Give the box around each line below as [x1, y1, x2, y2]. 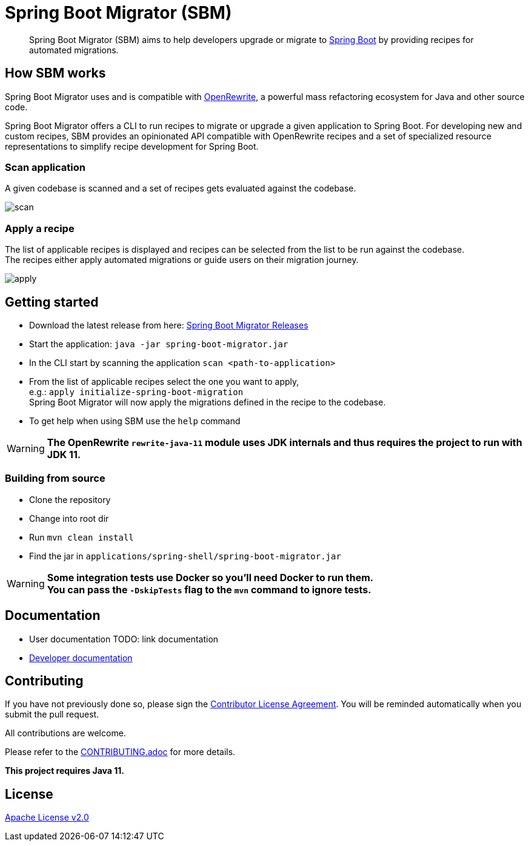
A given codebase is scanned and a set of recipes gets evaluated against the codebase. [5, 183, 356, 194]
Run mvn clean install [29, 531, 134, 542]
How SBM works [5, 65, 106, 81]
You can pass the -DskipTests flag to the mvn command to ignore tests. [47, 583, 371, 596]
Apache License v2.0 [5, 812, 89, 823]
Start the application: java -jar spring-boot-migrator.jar [29, 338, 288, 349]
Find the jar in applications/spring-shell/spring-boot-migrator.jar [29, 550, 341, 561]
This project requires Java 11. [5, 765, 125, 776]
